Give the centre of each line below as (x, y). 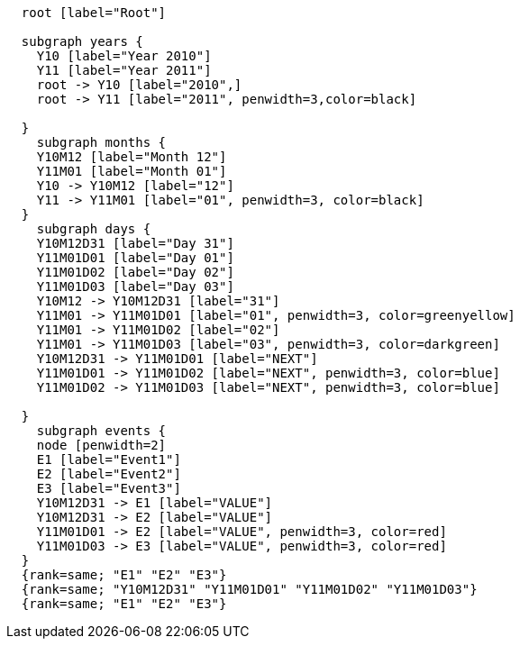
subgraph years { (82, 41)
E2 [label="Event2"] (109, 474)
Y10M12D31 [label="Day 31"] (135, 243)
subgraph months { (101, 142)
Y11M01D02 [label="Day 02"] (135, 272)
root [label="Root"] (94, 13)
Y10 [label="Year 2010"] (124, 56)
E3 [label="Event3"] (109, 488)
